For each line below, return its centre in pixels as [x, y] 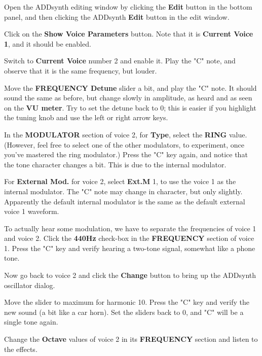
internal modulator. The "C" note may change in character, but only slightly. [123, 191]
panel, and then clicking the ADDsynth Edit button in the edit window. [117, 16]
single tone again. [31, 322]
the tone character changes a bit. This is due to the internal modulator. [115, 164]
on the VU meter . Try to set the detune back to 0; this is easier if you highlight [130, 107]
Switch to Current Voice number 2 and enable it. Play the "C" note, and [120, 61]
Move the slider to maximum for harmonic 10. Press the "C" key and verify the [127, 302]
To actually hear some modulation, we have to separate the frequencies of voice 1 [130, 228]
